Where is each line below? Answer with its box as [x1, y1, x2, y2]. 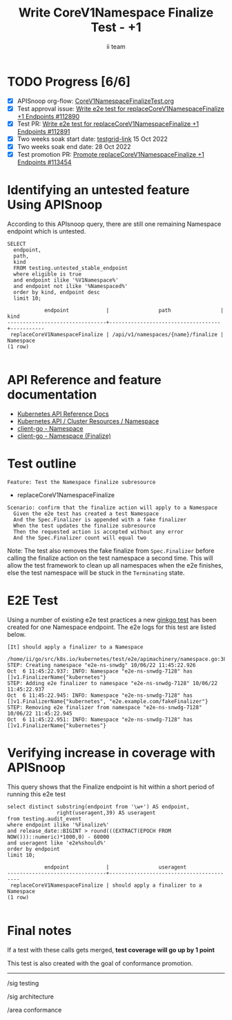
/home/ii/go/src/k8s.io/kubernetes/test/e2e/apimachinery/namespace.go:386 [7, 655, 230, 662]
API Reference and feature [7, 372, 162, 388]
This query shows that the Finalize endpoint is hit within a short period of [7, 782, 215, 791]
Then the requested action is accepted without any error [13, 528, 184, 535]
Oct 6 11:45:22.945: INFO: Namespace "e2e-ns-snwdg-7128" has [7, 692, 193, 699]
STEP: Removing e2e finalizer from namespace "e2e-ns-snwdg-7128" [7, 704, 202, 711]
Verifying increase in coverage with [7, 745, 215, 760]
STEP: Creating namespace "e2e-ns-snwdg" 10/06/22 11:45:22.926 [7, 662, 196, 668]
